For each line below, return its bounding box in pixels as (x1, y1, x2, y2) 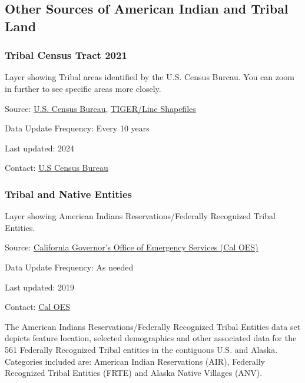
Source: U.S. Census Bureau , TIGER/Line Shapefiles (5, 102, 196, 114)
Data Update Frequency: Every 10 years (5, 122, 150, 134)
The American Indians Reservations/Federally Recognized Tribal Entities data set (5, 320, 301, 332)
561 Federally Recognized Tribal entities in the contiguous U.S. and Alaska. (5, 343, 278, 355)
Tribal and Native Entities (5, 186, 132, 201)
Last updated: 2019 (5, 280, 75, 293)
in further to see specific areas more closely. (5, 82, 161, 94)
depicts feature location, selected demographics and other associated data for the (5, 332, 297, 344)
